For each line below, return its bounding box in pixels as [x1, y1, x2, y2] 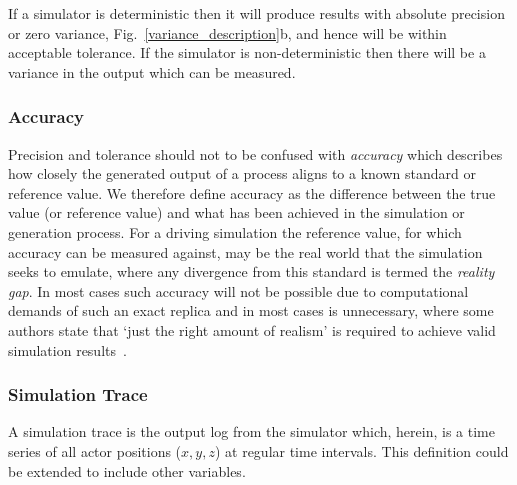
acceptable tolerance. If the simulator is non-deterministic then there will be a [8, 42, 486, 63]
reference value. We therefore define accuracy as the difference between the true [8, 182, 496, 203]
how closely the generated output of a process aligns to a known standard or [8, 163, 476, 184]
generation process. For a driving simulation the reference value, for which [8, 221, 462, 242]
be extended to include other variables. [8, 460, 246, 481]
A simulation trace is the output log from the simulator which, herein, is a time [8, 421, 495, 442]
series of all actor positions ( [8, 440, 182, 461]
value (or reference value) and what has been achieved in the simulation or [8, 202, 465, 223]
